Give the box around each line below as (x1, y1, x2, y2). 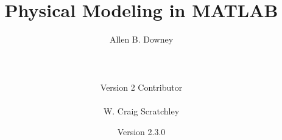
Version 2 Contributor (100, 80, 183, 93)
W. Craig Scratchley (103, 105, 180, 117)
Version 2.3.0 (117, 125, 166, 138)
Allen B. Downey (109, 33, 174, 46)
